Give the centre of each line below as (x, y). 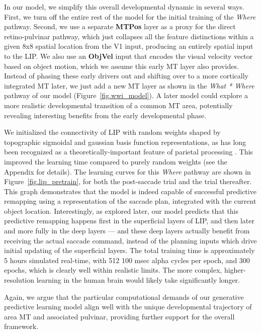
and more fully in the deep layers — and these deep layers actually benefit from (127, 231)
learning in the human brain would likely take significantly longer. (138, 280)
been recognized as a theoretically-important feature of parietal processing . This (128, 152)
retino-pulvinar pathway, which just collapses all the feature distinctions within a (129, 36)
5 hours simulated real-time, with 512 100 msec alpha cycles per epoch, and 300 (127, 260)
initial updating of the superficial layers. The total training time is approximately (129, 250)
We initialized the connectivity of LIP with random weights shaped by (112, 132)
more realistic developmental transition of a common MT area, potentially (118, 105)
